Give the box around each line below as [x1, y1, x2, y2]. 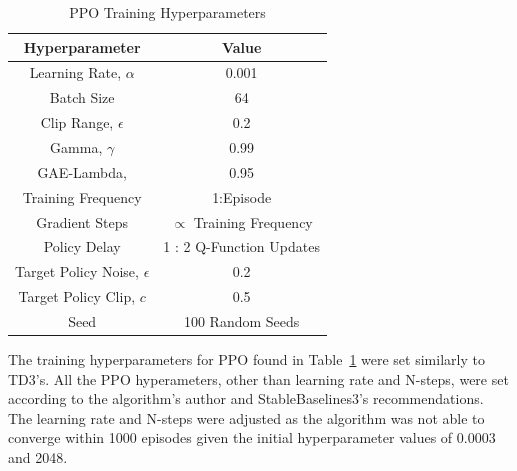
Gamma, [50, 136, 103, 157]
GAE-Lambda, [37, 161, 127, 182]
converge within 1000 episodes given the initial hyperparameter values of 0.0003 [8, 427, 496, 448]
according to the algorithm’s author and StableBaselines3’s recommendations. [8, 388, 484, 409]
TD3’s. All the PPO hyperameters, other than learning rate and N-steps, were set [8, 368, 509, 389]
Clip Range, [40, 112, 114, 133]
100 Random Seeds [183, 310, 300, 331]
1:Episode [212, 186, 272, 207]
